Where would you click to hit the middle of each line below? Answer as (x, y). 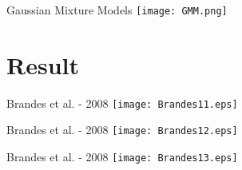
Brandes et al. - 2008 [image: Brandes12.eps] (122, 130)
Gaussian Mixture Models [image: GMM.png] (117, 10)
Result (43, 64)
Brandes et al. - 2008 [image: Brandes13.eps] (122, 157)
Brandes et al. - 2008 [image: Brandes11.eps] (122, 103)
